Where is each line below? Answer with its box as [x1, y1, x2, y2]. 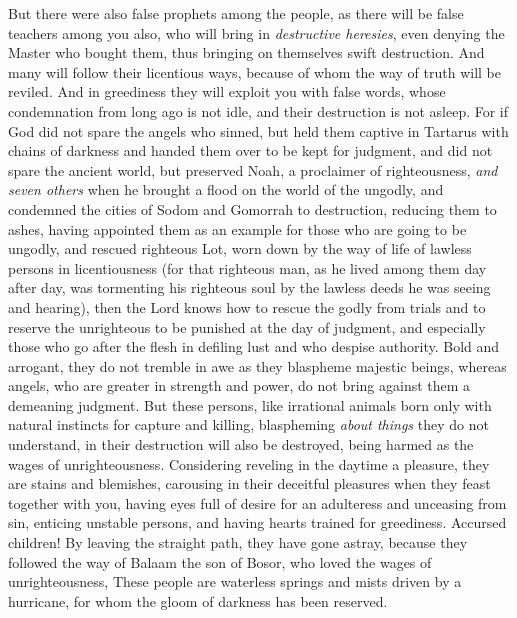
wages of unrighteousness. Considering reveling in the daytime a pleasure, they [8, 453, 490, 474]
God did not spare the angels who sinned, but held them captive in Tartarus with [8, 120, 509, 141]
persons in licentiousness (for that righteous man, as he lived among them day [8, 257, 487, 278]
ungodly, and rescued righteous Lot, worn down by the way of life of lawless [8, 238, 472, 259]
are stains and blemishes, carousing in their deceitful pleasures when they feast [8, 473, 491, 494]
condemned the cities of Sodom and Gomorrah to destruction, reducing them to [8, 198, 497, 219]
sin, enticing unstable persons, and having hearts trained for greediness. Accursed [8, 512, 507, 533]
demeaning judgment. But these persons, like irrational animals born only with [8, 394, 492, 415]
